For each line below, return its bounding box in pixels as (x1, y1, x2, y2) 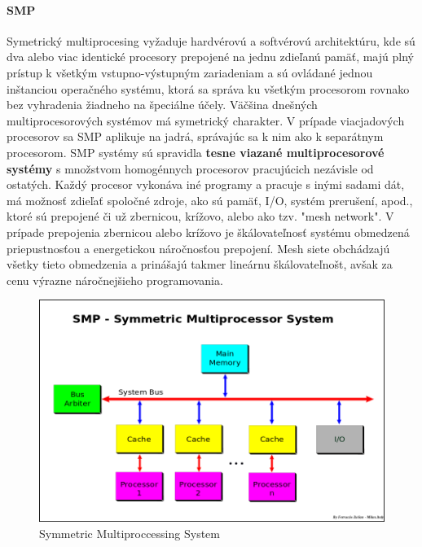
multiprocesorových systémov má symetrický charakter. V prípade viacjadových (7, 112, 405, 129)
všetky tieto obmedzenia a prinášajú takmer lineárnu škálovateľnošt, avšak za (7, 256, 393, 273)
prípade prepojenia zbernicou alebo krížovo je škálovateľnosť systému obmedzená (7, 223, 410, 240)
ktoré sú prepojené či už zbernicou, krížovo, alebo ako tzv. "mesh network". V (7, 208, 394, 225)
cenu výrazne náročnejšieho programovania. (7, 271, 223, 288)
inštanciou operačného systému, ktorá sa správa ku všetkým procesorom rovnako (7, 80, 410, 97)
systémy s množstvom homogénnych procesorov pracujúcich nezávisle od (7, 160, 374, 177)
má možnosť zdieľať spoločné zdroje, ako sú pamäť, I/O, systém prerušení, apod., (7, 191, 413, 208)
